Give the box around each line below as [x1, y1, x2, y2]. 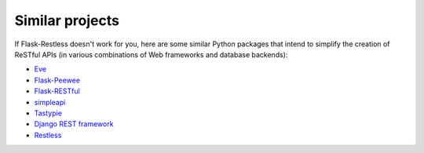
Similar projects [14, 12, 119, 29]
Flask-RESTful [34, 86, 80, 96]
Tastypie [34, 108, 63, 118]
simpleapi [34, 97, 66, 107]
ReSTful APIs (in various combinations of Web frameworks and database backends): [14, 49, 288, 59]
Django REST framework [34, 119, 114, 129]
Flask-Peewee [34, 75, 80, 85]
